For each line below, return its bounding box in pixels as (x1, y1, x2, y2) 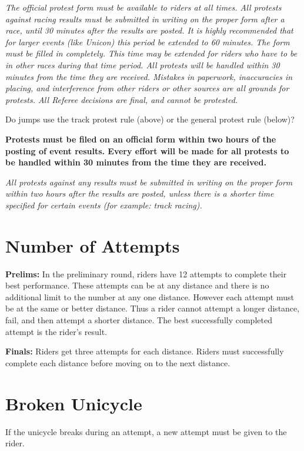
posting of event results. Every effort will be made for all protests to (5, 144, 289, 157)
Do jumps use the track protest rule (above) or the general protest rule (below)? (5, 113, 295, 125)
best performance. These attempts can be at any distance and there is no (5, 279, 269, 291)
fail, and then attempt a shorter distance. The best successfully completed (5, 314, 272, 326)
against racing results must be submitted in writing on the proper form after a (5, 12, 285, 25)
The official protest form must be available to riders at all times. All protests (5, 1, 282, 13)
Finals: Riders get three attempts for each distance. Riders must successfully (5, 345, 284, 357)
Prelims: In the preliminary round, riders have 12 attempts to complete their (5, 267, 287, 280)
